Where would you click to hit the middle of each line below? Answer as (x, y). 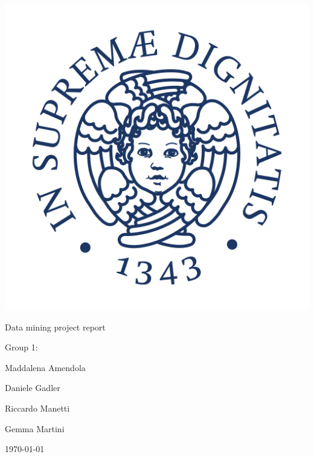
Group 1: (21, 347)
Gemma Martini (35, 428)
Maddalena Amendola (45, 367)
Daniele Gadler (33, 388)
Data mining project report (55, 327)
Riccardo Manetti (37, 408)
